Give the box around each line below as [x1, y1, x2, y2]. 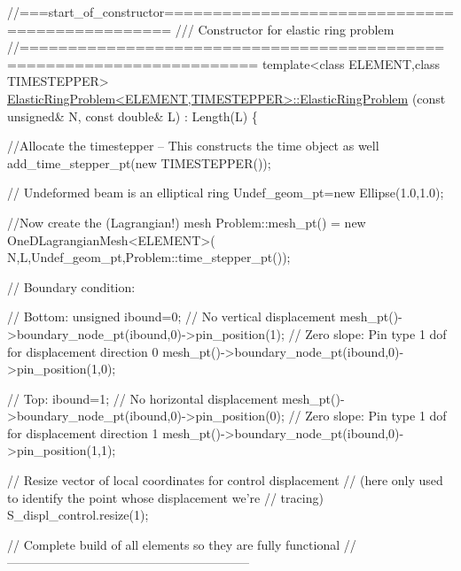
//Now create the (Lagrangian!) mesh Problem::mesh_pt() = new [7, 212, 366, 231]
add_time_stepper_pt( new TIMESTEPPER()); [7, 153, 271, 172]
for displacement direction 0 [7, 342, 159, 360]
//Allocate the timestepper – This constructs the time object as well [7, 136, 379, 155]
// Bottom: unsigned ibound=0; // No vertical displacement [7, 307, 336, 326]
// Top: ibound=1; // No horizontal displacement [7, 389, 278, 407]
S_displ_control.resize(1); [7, 505, 149, 524]
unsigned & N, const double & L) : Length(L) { [7, 106, 258, 125]
